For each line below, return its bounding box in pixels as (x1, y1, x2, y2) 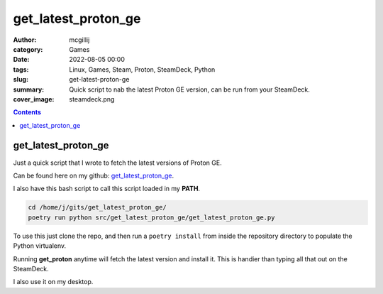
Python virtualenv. (13, 241, 67, 250)
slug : (13, 75, 28, 84)
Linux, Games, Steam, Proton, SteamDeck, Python (69, 65, 216, 74)
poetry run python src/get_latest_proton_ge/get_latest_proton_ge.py (28, 213, 275, 222)
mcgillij (69, 36, 90, 44)
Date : (13, 55, 30, 64)
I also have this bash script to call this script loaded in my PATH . (13, 185, 201, 193)
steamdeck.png (69, 94, 115, 103)
